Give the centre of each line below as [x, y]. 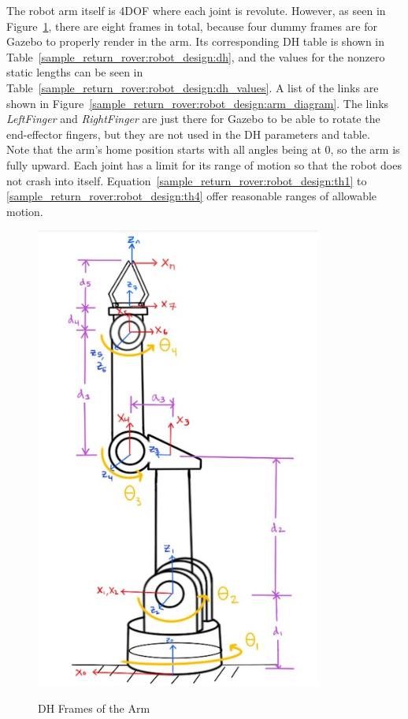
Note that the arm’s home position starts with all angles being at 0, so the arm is [203, 149]
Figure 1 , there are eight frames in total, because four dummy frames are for [192, 26]
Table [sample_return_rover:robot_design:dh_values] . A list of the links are [193, 87]
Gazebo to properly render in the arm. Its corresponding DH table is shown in [196, 41]
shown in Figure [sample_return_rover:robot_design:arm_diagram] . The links [198, 103]
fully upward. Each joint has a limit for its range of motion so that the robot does [204, 164]
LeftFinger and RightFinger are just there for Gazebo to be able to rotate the [193, 119]
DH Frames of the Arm [94, 708]
